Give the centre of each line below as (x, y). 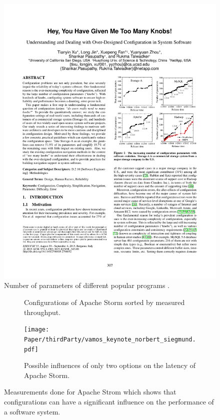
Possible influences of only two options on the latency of (110, 365)
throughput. (42, 312)
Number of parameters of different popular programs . (87, 285)
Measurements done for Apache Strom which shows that (90, 392)
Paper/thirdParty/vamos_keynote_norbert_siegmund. (110, 339)
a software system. (32, 411)
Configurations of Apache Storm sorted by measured (104, 302)
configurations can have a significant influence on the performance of (109, 402)
